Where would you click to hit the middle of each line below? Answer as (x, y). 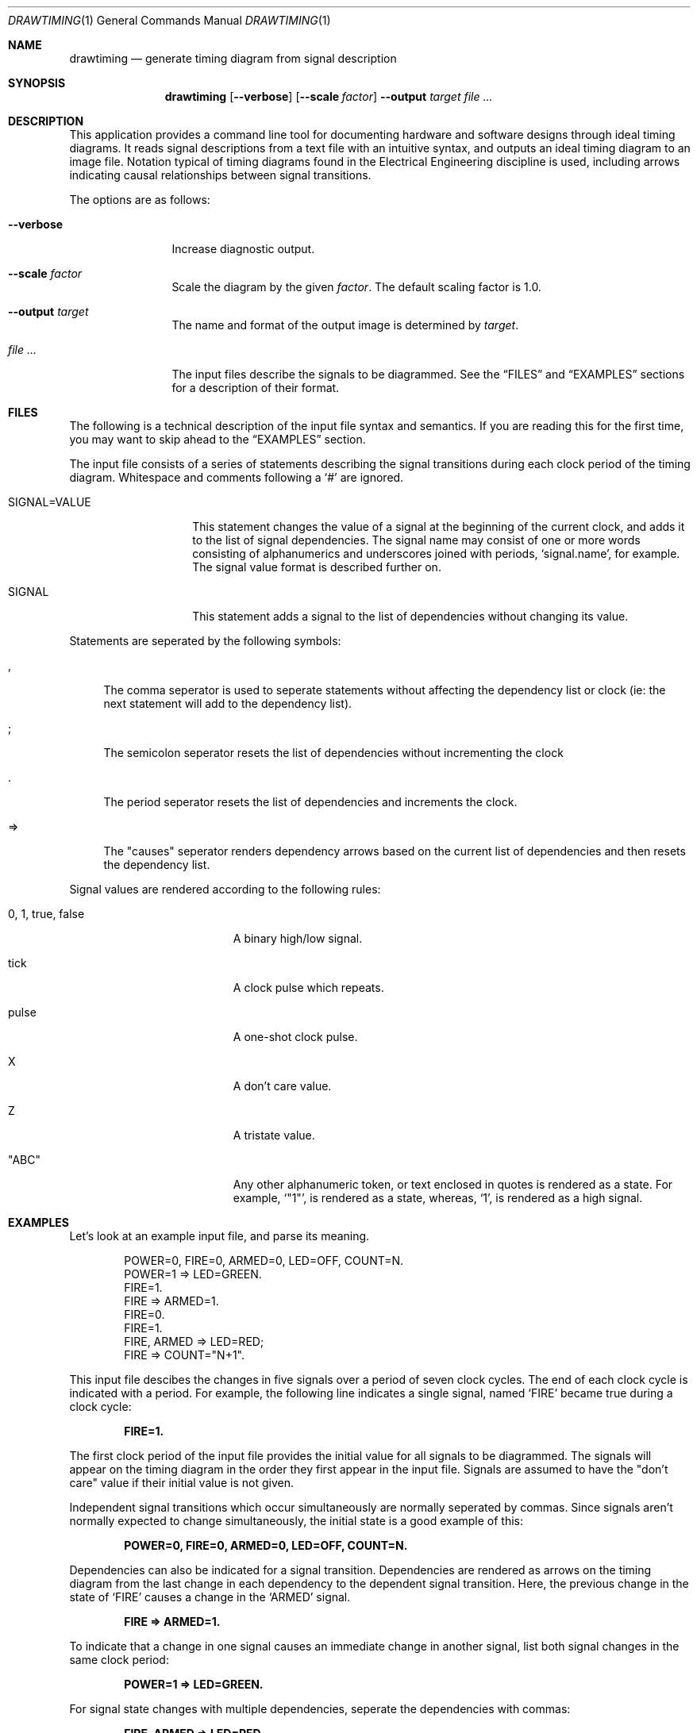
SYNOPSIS (37, 83)
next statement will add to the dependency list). (228, 703)
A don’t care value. (282, 1086)
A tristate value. (274, 1135)
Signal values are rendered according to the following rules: (225, 889)
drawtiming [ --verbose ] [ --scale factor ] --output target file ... (329, 96)
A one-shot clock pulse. (295, 1037)
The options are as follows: (140, 200)
